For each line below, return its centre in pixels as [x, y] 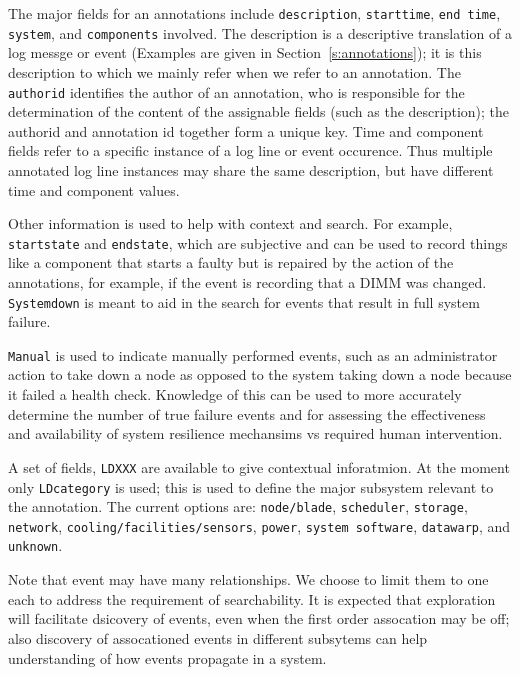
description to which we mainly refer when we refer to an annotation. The [234, 71]
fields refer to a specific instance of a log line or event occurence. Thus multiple [250, 150]
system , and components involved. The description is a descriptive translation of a [260, 32]
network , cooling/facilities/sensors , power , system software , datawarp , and [259, 525]
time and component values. [94, 189]
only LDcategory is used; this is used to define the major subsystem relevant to [251, 486]
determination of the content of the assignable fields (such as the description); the [259, 111]
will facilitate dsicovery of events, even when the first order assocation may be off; [259, 618]
